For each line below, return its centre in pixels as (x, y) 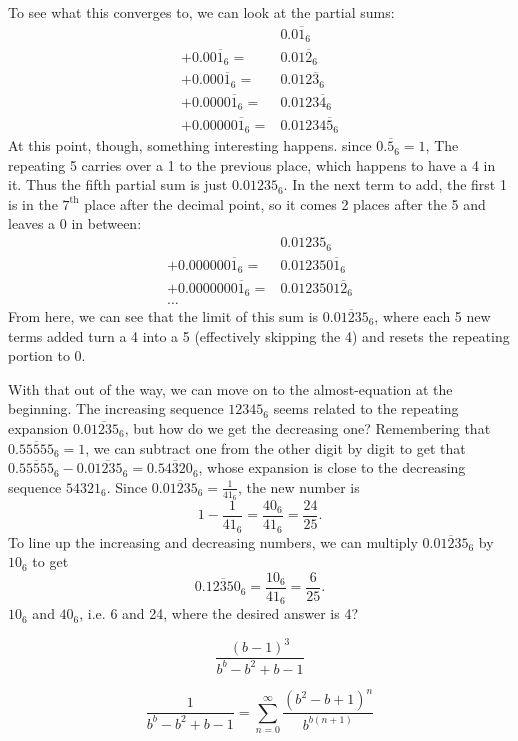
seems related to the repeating (366, 408)
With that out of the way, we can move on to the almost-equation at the (230, 388)
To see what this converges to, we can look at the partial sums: (201, 12)
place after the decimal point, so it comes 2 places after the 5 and (285, 203)
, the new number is (298, 486)
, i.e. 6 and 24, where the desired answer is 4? (219, 613)
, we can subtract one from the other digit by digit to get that (275, 447)
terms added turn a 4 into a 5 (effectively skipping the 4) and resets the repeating (259, 335)
